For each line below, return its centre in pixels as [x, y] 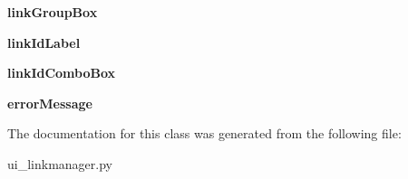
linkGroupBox [53, 12]
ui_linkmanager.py [60, 163]
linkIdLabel [44, 42]
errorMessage [50, 103]
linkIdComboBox [62, 73]
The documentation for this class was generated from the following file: [204, 133]
